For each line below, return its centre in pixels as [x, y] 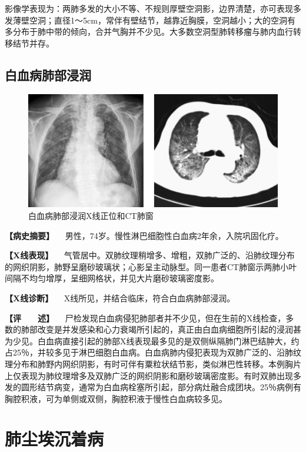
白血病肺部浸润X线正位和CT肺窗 [91, 215]
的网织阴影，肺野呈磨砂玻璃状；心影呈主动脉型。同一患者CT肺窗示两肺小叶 [151, 266]
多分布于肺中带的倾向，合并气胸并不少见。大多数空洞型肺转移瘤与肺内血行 [149, 31]
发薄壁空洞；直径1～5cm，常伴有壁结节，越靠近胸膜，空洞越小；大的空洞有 [150, 20]
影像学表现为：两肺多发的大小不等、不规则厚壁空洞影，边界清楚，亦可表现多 [153, 8]
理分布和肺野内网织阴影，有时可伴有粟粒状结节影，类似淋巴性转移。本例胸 [149, 363]
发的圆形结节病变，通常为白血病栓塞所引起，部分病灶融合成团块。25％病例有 [153, 387]
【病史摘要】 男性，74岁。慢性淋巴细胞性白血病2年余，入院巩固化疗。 [144, 235]
